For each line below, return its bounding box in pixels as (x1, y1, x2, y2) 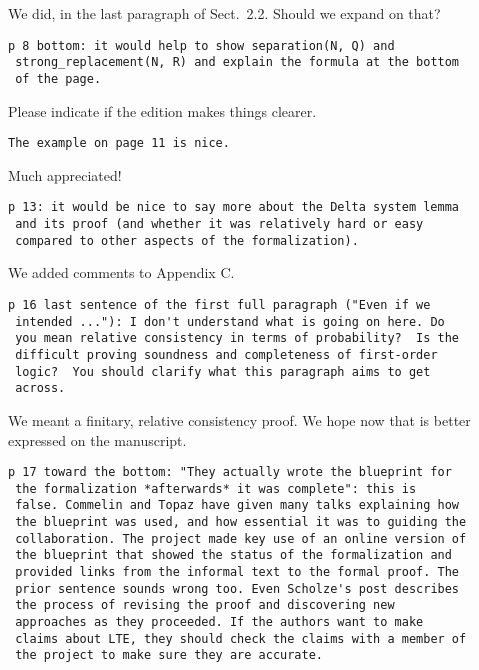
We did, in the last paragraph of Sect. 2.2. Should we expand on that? (8, 3, 441, 23)
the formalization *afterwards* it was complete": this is (15, 481, 417, 496)
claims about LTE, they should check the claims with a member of (15, 631, 467, 646)
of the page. (15, 71, 102, 86)
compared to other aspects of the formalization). (15, 233, 359, 248)
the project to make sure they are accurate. (15, 648, 323, 663)
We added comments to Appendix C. (8, 262, 235, 283)
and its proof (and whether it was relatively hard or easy (15, 217, 424, 232)
